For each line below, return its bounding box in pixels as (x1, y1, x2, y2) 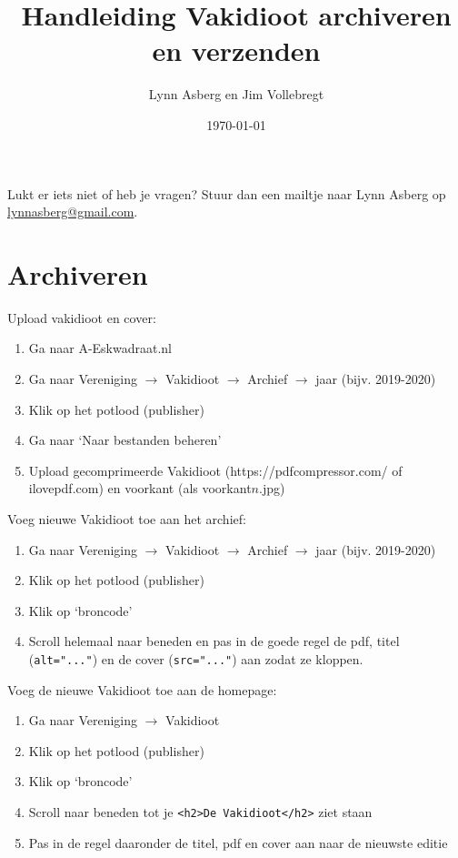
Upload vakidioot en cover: (7, 308, 156, 327)
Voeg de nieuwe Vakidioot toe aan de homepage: (7, 680, 277, 699)
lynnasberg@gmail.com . (7, 202, 138, 221)
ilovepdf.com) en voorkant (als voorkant (28, 479, 252, 498)
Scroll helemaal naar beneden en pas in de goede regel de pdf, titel (28, 631, 400, 651)
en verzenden (152, 32, 321, 69)
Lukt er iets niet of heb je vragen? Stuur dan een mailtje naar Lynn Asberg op (7, 184, 446, 203)
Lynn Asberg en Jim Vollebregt (148, 85, 324, 104)
